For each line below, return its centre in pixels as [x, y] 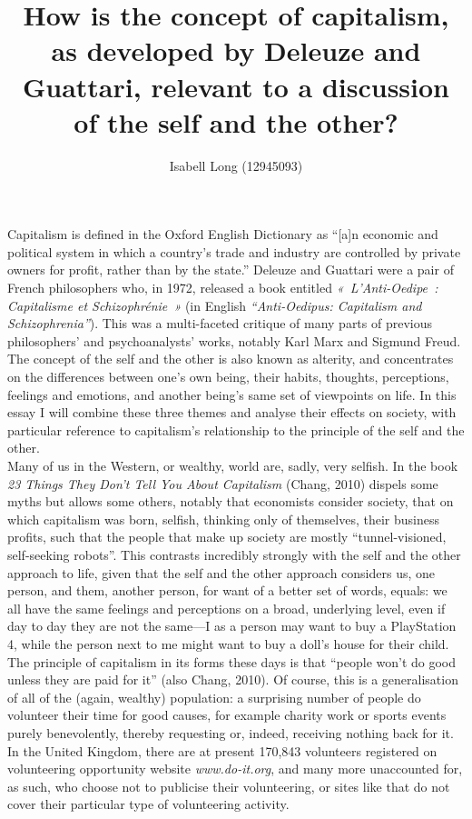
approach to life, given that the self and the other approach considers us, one [221, 572]
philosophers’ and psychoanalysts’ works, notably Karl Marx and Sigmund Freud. [234, 340]
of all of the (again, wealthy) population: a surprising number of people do [214, 697]
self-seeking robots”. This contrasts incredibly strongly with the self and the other [234, 554]
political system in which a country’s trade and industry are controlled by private [234, 251]
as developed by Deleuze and [236, 50]
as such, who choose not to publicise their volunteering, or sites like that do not [229, 786]
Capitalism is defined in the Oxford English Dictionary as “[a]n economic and [223, 234]
